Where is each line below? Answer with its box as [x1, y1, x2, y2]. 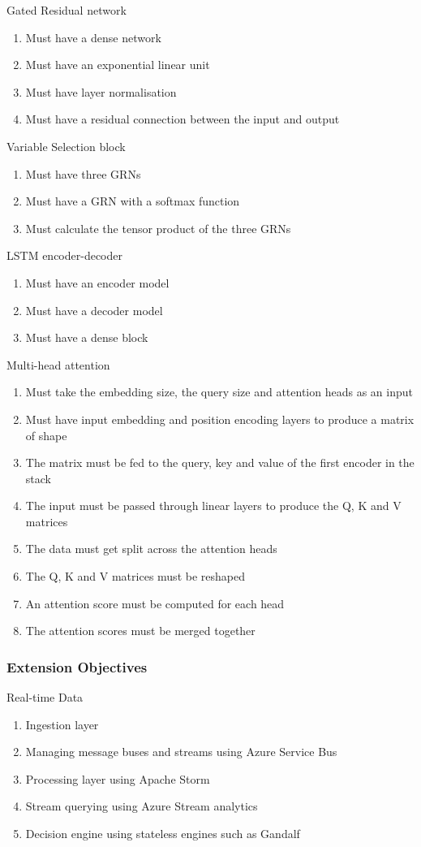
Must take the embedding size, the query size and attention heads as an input [25, 383, 413, 400]
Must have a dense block [25, 329, 148, 346]
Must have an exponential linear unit [25, 56, 210, 73]
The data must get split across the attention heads [25, 540, 277, 557]
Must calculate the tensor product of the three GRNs [25, 219, 291, 236]
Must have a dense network [25, 28, 161, 45]
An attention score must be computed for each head [25, 594, 285, 611]
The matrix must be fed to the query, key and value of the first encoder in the [25, 454, 415, 471]
